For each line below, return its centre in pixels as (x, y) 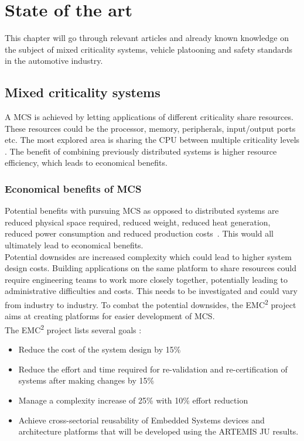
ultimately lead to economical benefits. (74, 245)
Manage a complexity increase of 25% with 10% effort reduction (133, 400)
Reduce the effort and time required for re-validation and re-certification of (153, 369)
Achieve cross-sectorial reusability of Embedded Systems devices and (141, 420)
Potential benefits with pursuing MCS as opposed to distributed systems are (142, 211)
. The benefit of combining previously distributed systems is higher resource (141, 151)
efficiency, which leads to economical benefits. (86, 163)
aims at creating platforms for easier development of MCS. (110, 316)
